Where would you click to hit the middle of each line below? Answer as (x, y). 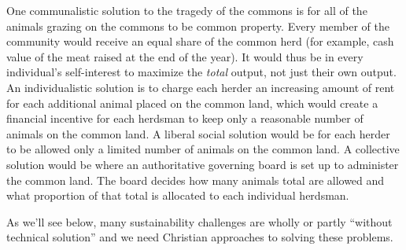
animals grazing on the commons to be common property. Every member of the (198, 26)
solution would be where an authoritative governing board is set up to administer (203, 164)
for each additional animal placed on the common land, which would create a (192, 103)
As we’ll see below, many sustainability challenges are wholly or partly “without (199, 221)
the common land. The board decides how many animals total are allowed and (196, 180)
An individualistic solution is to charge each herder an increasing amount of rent (201, 87)
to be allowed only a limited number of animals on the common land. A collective (203, 149)
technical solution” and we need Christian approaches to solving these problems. (200, 237)
